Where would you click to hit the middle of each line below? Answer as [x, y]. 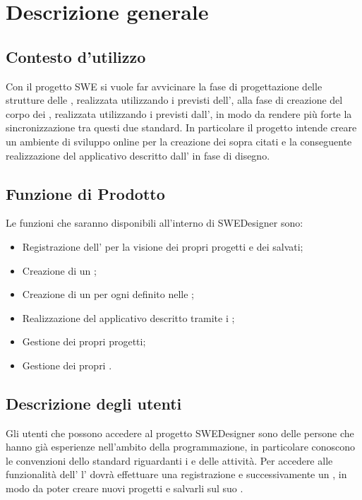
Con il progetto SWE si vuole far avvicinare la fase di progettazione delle [164, 86]
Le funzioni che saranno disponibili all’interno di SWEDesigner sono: [155, 223]
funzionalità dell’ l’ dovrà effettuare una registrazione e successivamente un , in [176, 474]
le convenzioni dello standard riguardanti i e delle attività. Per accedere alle [169, 460]
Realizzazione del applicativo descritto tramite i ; [128, 317]
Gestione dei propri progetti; [84, 341]
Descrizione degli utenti [94, 403]
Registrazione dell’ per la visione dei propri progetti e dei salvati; [163, 246]
